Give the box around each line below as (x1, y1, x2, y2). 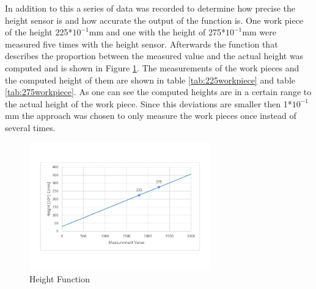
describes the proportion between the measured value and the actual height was (5, 49, 304, 62)
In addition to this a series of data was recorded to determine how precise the (5, 2, 295, 14)
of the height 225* (5, 26, 73, 38)
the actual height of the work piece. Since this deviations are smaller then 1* (5, 97, 292, 110)
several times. (5, 121, 56, 134)
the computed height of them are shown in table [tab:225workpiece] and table (5, 73, 295, 86)
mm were (242, 26, 276, 38)
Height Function (29, 272, 90, 285)
